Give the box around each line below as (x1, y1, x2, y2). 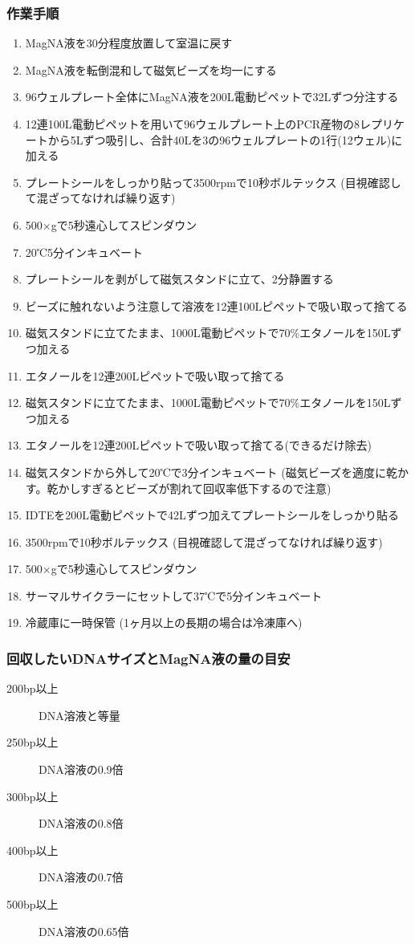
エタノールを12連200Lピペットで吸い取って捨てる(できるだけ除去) (25, 437, 372, 454)
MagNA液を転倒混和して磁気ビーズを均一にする (25, 61, 277, 78)
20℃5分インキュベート (25, 243, 144, 260)
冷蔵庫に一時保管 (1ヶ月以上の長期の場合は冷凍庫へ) (25, 614, 303, 631)
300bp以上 (6, 787, 59, 804)
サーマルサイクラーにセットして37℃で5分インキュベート (25, 587, 323, 604)
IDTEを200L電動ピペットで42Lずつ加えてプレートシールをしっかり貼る (25, 507, 399, 523)
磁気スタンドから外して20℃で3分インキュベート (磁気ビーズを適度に (25, 463, 386, 480)
